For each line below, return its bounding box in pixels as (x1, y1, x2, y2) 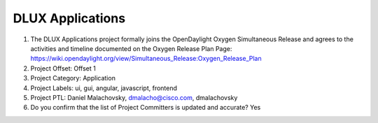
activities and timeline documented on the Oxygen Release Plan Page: (30, 44, 232, 52)
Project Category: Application (30, 74, 115, 82)
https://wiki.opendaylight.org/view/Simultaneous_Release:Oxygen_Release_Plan (30, 55, 262, 63)
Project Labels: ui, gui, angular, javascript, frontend (30, 84, 178, 92)
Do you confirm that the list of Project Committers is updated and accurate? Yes (30, 103, 261, 112)
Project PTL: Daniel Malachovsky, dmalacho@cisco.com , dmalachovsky (30, 93, 238, 101)
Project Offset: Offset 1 (30, 64, 96, 73)
